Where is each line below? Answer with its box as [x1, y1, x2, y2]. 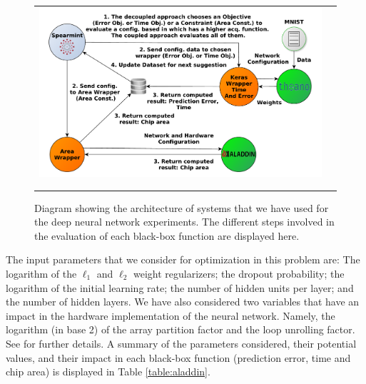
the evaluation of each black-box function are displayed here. [34, 228, 300, 243]
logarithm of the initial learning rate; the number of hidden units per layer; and [6, 280, 354, 295]
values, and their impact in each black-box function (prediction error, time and [6, 350, 351, 365]
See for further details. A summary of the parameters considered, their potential [6, 335, 357, 350]
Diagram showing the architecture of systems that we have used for [34, 200, 329, 215]
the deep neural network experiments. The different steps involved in [34, 214, 335, 229]
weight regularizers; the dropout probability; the [133, 266, 345, 281]
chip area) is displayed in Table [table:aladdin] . [6, 364, 210, 379]
